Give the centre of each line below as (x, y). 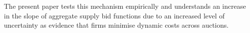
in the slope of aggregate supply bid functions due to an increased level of (114, 15)
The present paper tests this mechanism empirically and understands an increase (125, 6)
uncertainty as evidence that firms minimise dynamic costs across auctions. (116, 25)
